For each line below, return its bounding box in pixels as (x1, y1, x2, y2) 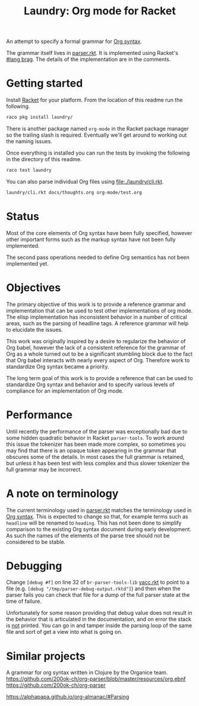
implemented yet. (6, 260, 49, 267)
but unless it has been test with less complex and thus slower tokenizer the (6, 460, 190, 467)
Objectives (6, 280, 61, 294)
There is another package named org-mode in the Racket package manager (6, 125, 189, 132)
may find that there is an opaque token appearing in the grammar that (6, 446, 176, 454)
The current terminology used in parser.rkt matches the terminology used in (6, 506, 192, 514)
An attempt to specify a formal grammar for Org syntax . (6, 38, 143, 45)
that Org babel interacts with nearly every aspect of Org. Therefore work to (6, 356, 190, 363)
